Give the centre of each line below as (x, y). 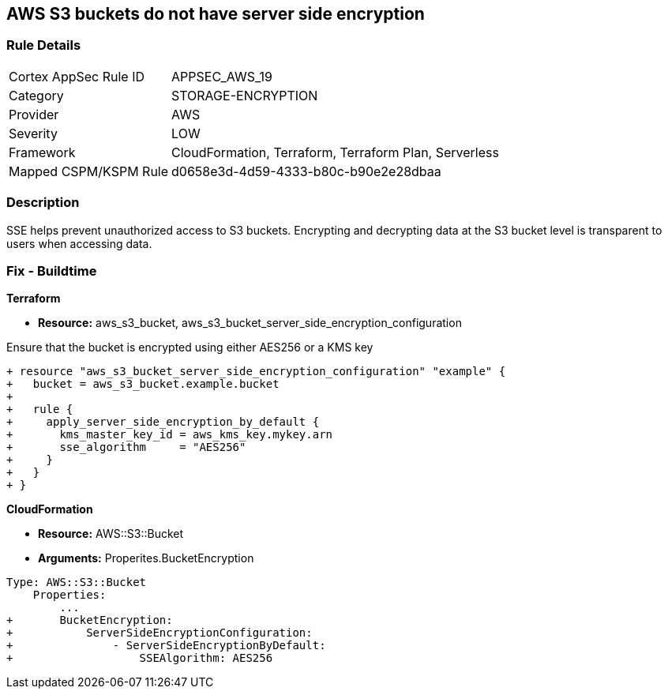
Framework (42, 152)
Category (36, 95)
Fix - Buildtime (52, 270)
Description (43, 203)
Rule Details (44, 45)
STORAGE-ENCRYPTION (245, 95)
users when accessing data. (79, 243)
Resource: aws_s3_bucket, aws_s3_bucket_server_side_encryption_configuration (250, 323)
